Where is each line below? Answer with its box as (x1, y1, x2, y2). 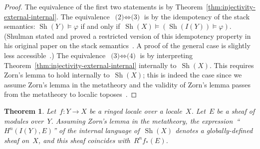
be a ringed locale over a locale (89, 105, 182, 116)
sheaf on (4, 135, 29, 145)
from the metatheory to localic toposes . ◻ (4, 89, 137, 99)
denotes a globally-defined (175, 125, 253, 136)
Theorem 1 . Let (4, 105, 56, 116)
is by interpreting (140, 50, 193, 60)
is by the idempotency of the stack (144, 11, 250, 21)
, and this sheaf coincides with (38, 135, 130, 145)
